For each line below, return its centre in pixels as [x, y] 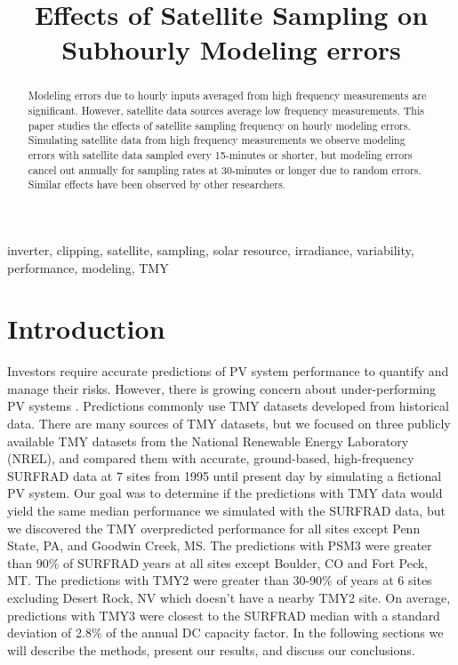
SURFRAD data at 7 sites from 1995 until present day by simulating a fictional [225, 475]
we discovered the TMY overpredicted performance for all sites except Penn [214, 528]
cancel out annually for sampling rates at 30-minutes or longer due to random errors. [225, 169]
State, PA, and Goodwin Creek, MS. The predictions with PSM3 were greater [220, 545]
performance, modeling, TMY [88, 267]
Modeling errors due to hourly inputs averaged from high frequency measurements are [227, 96]
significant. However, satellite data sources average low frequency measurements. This [226, 111]
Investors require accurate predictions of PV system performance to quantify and [228, 371]
